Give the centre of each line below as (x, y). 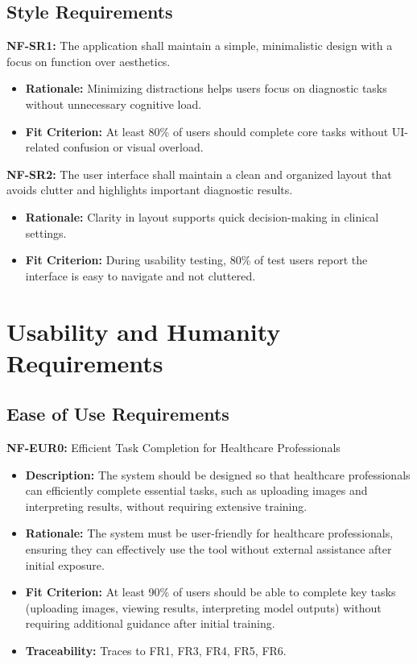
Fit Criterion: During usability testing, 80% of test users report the (196, 260)
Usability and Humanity (144, 331)
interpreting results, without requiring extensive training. (166, 506)
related (42, 147)
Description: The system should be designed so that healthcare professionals (218, 474)
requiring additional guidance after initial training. (150, 623)
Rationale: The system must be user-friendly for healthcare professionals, (209, 533)
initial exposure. (65, 564)
